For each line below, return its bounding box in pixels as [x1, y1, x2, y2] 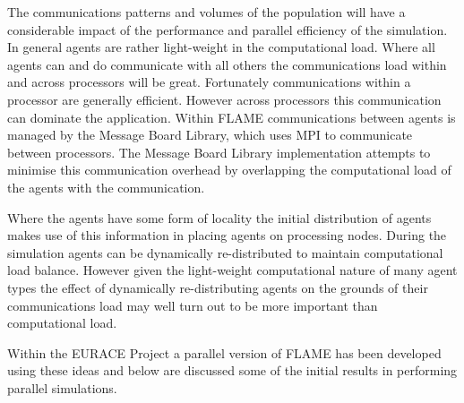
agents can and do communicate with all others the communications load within [7, 55, 447, 73]
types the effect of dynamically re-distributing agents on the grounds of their [7, 278, 428, 296]
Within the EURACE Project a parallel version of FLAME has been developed [7, 343, 442, 362]
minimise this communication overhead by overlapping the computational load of [7, 160, 451, 179]
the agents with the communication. [7, 177, 205, 196]
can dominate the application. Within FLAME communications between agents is [7, 107, 456, 126]
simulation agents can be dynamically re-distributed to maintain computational [7, 243, 443, 262]
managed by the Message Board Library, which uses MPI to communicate [7, 125, 413, 144]
